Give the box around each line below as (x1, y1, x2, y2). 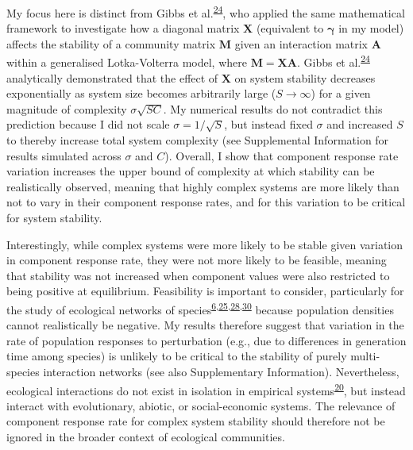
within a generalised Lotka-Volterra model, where (6, 54, 247, 71)
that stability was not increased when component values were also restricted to (6, 267, 390, 283)
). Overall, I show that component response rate (164, 147, 399, 163)
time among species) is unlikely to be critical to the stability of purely (6, 348, 347, 364)
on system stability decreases (234, 69, 376, 86)
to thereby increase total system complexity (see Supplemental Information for (6, 132, 389, 148)
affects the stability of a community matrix (6, 35, 216, 52)
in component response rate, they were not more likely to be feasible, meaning (6, 252, 387, 268)
